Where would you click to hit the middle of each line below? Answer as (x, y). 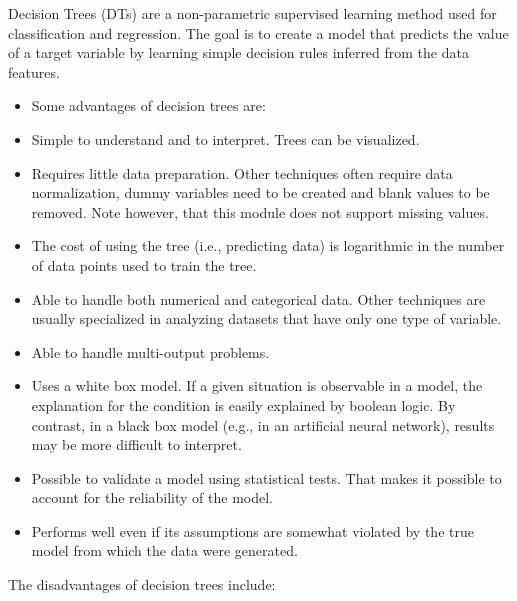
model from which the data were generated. (164, 550)
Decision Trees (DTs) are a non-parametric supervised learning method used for (252, 13)
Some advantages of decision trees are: (148, 105)
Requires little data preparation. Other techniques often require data (242, 172)
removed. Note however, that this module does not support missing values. (260, 211)
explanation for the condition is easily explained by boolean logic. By (243, 404)
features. (34, 71)
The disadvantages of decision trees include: (142, 584)
